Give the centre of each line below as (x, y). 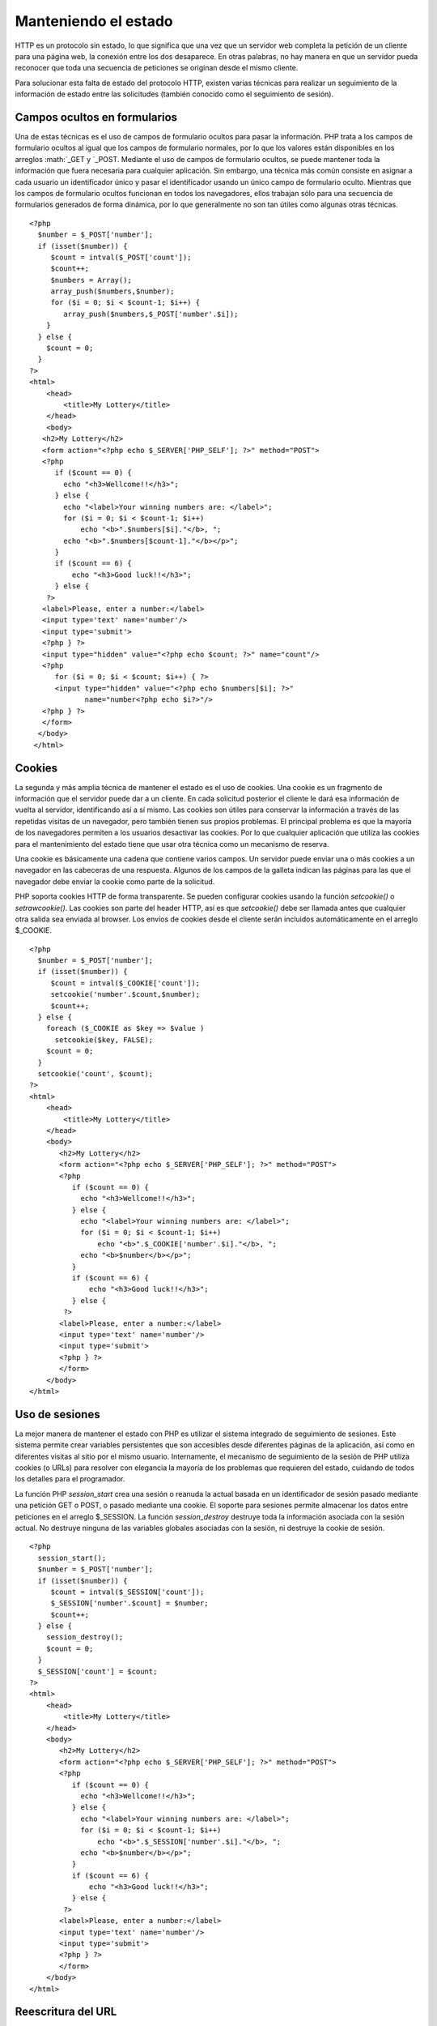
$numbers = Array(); (91, 280)
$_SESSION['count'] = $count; (98, 1671)
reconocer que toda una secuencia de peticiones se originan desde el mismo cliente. (157, 68)
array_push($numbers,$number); (112, 291)
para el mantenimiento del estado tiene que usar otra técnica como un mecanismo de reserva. (172, 844)
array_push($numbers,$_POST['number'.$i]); (151, 314)
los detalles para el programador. (70, 1479)
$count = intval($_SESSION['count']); (127, 1592)
